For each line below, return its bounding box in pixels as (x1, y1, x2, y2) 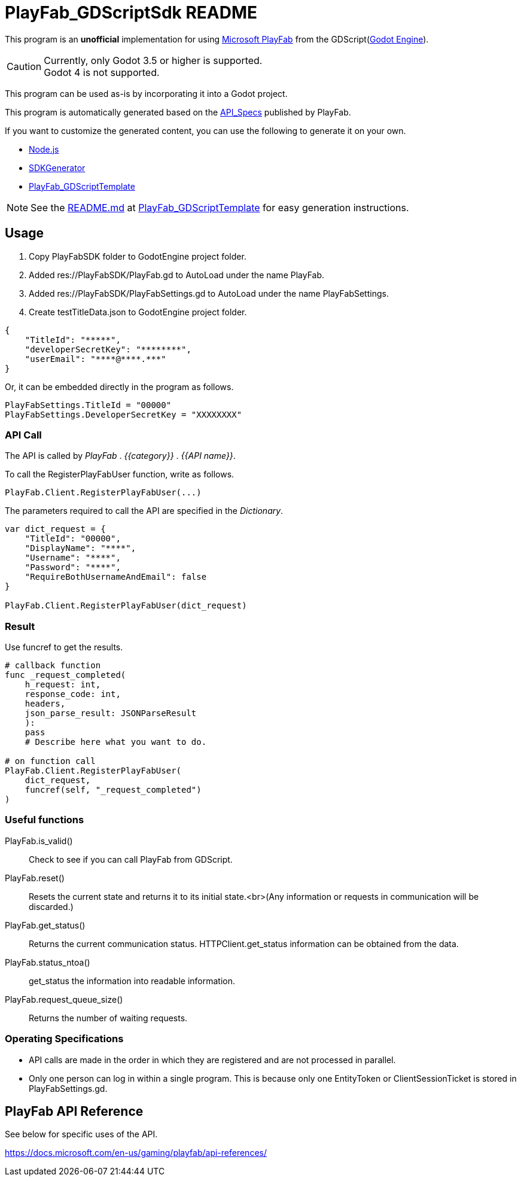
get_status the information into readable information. (29, 975, 236, 986)
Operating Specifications (5, 1033, 124, 1045)
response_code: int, (25, 689, 121, 699)
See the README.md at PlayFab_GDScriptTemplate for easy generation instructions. (31, 201, 409, 214)
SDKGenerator (29, 162, 86, 173)
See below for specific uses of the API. (5, 1129, 158, 1140)
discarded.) (29, 901, 74, 912)
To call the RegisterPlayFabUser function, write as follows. (5, 469, 234, 480)
